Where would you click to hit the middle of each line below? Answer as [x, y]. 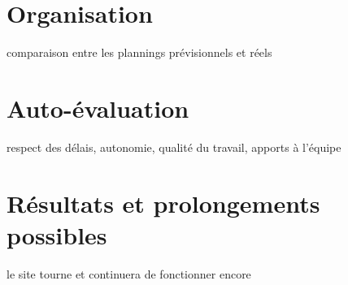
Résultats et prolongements [163, 203]
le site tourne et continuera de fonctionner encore [129, 273]
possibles [57, 234]
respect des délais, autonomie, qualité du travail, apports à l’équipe [174, 147]
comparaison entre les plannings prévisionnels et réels [139, 52]
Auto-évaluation [98, 108]
